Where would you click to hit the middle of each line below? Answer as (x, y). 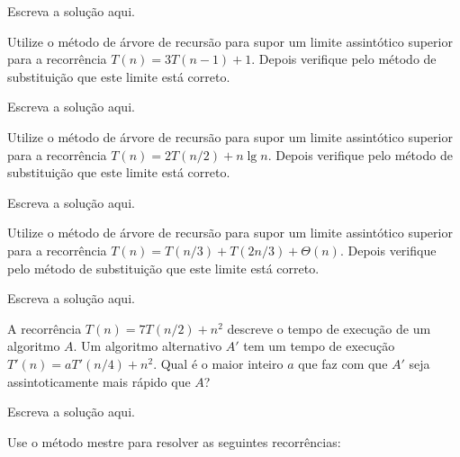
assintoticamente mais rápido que (99, 381)
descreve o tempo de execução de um (329, 328)
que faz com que (343, 363)
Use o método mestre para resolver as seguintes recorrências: (174, 441)
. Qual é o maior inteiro (218, 363)
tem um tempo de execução (319, 346)
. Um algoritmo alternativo (148, 346)
